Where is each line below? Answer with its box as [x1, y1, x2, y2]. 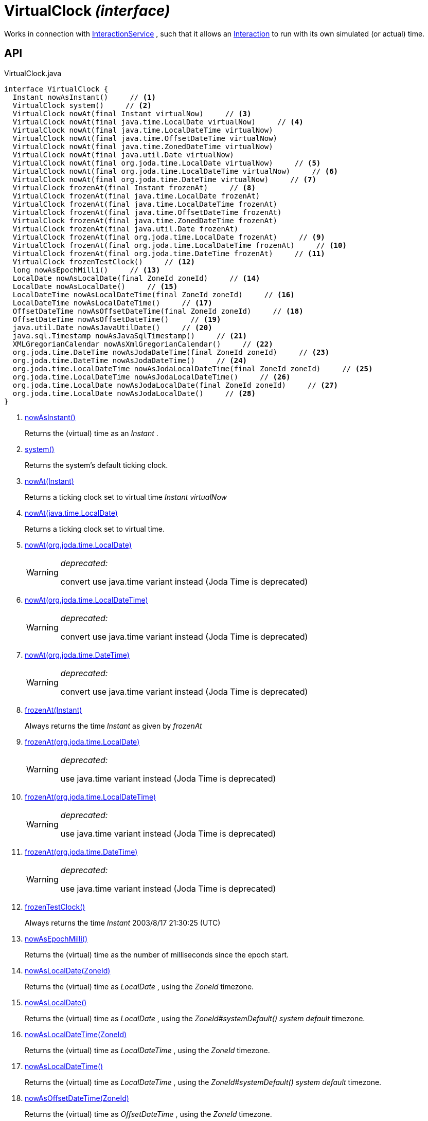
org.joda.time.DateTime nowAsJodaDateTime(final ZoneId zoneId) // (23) [12, 348, 330, 356]
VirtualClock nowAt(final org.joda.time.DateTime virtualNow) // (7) [12, 175, 316, 184]
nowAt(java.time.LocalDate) [25, 508, 118, 517]
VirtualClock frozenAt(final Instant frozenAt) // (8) [12, 183, 256, 192]
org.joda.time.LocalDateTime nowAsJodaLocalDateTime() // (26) [12, 372, 291, 381]
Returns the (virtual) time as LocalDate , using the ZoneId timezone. [25, 982, 254, 991]
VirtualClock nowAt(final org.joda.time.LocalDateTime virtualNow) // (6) [12, 167, 338, 175]
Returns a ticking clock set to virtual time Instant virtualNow [25, 492, 227, 501]
